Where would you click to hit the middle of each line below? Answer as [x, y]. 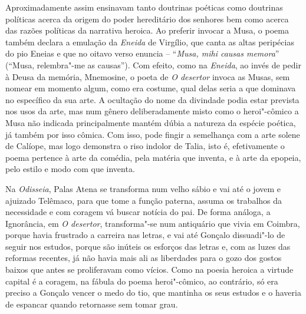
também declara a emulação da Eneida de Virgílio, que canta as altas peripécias [150, 42]
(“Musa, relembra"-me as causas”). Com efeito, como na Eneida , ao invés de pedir [153, 65]
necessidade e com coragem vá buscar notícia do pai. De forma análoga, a [138, 212]
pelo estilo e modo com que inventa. [70, 169]
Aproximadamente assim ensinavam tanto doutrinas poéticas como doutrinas [144, 7]
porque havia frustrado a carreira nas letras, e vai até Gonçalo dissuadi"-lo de [145, 235]
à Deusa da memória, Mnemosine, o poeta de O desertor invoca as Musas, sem [148, 76]
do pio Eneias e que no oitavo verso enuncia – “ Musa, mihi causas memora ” [142, 53]
